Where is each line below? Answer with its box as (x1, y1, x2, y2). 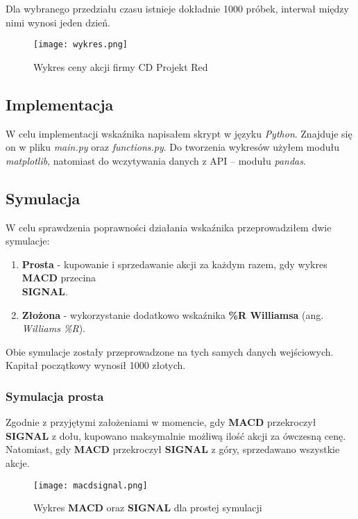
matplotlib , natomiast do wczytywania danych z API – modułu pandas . (6, 153, 306, 167)
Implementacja (6, 93, 114, 115)
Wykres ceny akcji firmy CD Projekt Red (33, 59, 208, 74)
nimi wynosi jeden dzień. (6, 15, 110, 29)
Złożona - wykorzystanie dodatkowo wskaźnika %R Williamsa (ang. (22, 307, 324, 322)
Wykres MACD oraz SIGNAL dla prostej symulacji (33, 500, 262, 515)
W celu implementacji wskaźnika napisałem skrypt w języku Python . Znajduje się (6, 126, 352, 140)
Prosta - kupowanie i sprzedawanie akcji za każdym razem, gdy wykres (22, 256, 327, 271)
